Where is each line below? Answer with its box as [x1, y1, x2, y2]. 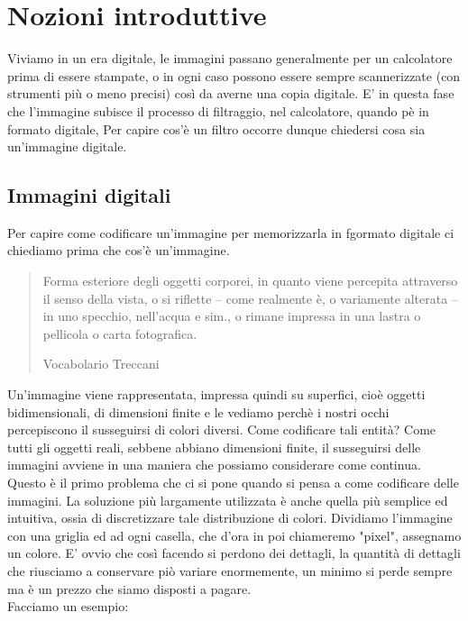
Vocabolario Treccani [42, 354, 160, 373]
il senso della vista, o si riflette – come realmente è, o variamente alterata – [42, 288, 458, 307]
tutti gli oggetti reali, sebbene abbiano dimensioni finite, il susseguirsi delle [7, 437, 421, 456]
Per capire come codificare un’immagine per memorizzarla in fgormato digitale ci [7, 223, 454, 242]
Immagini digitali [7, 181, 171, 209]
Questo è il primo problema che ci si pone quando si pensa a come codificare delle [7, 473, 459, 492]
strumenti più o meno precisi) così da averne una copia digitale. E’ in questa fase [7, 84, 454, 103]
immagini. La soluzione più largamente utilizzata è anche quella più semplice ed [7, 490, 448, 509]
